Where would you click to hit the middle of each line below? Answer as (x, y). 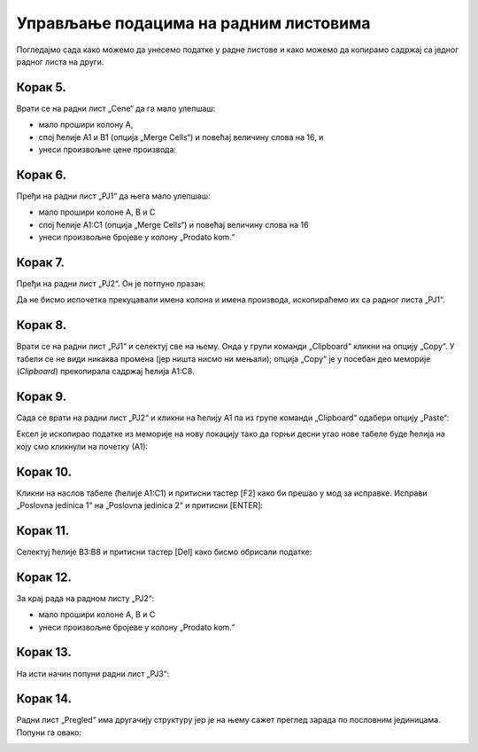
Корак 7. (41, 262)
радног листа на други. (60, 61)
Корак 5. (41, 87)
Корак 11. (43, 531)
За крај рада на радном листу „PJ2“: (85, 598)
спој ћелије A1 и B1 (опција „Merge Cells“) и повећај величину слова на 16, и (181, 137)
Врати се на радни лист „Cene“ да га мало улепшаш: (116, 108)
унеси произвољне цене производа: (108, 150)
